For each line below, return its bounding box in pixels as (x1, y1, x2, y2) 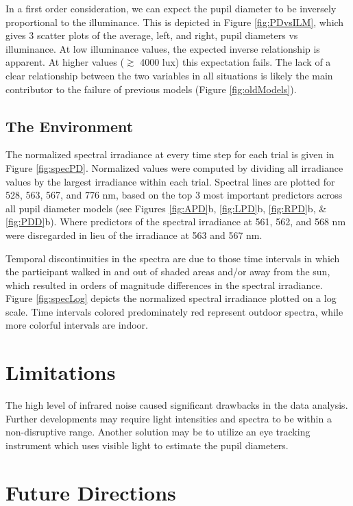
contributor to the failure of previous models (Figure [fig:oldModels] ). (5, 81, 297, 96)
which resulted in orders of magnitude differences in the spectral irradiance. (5, 277, 323, 292)
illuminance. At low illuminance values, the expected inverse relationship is (5, 41, 320, 55)
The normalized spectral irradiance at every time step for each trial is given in (5, 147, 334, 162)
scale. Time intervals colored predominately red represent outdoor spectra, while (5, 304, 343, 318)
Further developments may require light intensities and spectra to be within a (5, 411, 332, 425)
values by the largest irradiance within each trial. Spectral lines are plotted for (5, 174, 335, 188)
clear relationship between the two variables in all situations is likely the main (5, 68, 333, 82)
